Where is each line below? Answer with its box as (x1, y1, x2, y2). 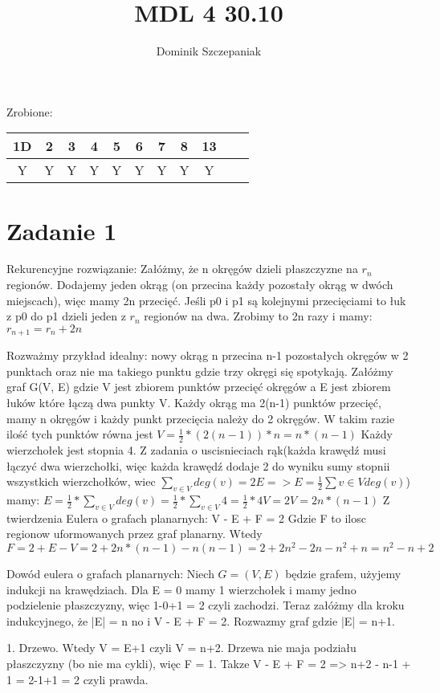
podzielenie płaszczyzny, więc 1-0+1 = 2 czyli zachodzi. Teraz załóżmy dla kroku (6, 597, 405, 614)
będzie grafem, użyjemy (285, 565, 401, 582)
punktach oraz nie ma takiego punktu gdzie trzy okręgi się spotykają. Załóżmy (6, 362, 393, 379)
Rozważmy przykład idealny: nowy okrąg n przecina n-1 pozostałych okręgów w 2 (6, 347, 409, 364)
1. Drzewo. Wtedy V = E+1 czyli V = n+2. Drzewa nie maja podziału (6, 639, 356, 656)
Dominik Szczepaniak (156, 43, 262, 59)
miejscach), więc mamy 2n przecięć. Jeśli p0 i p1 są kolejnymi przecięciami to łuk (6, 291, 406, 308)
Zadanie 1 (6, 214, 117, 247)
